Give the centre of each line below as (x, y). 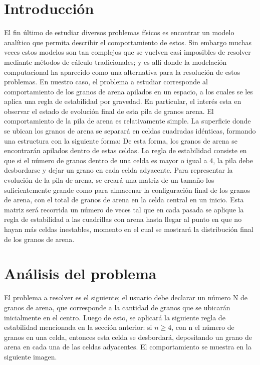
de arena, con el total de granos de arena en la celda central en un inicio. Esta (124, 200)
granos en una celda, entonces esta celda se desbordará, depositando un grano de (128, 337)
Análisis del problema (80, 273)
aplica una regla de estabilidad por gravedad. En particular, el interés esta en (123, 101)
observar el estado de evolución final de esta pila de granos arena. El (109, 111)
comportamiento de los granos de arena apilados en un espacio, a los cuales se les (128, 91)
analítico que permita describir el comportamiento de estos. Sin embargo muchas (128, 42)
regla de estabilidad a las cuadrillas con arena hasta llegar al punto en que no (123, 219)
